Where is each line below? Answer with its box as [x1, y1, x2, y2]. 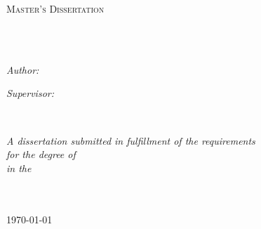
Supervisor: [6, 86, 54, 100]
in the [6, 160, 32, 175]
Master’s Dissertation [6, 1, 105, 15]
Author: [6, 62, 39, 77]
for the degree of [6, 147, 76, 162]
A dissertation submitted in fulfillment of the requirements [6, 133, 255, 148]
